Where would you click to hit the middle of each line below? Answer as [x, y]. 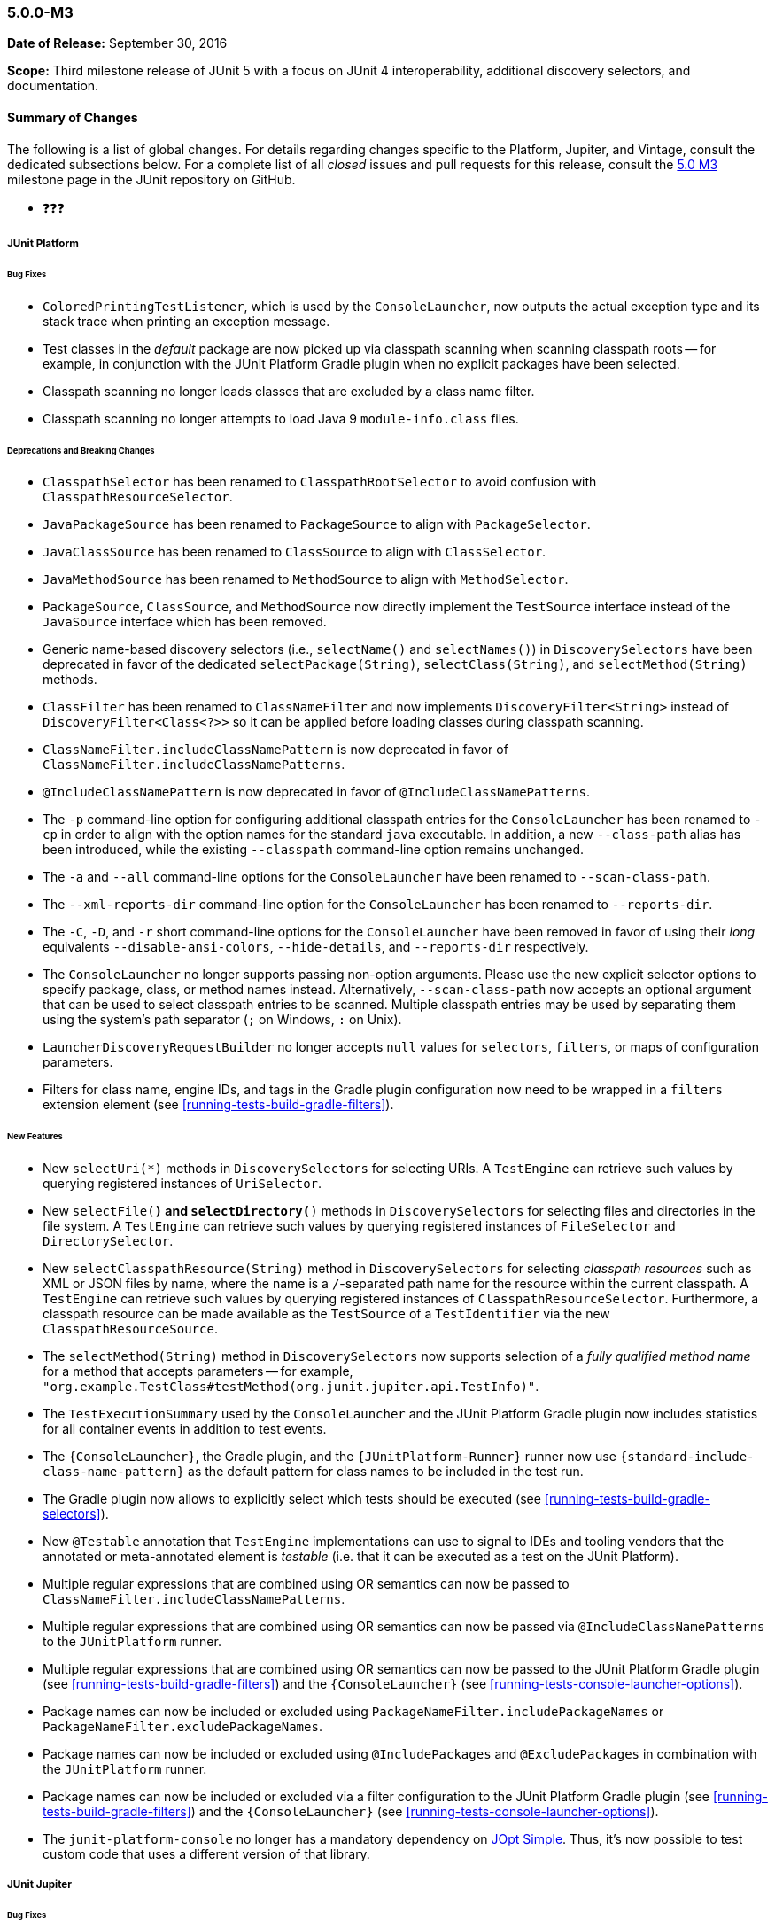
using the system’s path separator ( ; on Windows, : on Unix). [222, 1020]
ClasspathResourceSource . [130, 1329]
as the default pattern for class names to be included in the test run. [386, 1472]
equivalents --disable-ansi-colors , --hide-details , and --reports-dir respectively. [316, 947]
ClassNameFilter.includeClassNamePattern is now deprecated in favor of [275, 750]
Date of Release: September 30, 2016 [117, 43]
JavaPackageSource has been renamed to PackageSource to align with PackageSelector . [317, 524]
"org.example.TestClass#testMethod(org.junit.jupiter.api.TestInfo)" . [291, 1387]
